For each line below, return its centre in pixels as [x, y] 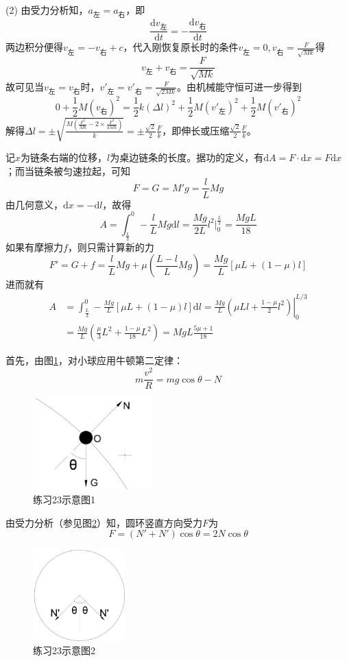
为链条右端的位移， [64, 157]
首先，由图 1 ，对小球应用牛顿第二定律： [94, 360]
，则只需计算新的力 [111, 247]
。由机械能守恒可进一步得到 [240, 86]
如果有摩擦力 [34, 247]
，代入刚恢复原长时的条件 [181, 47]
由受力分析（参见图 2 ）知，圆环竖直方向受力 [104, 522]
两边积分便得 [34, 47]
